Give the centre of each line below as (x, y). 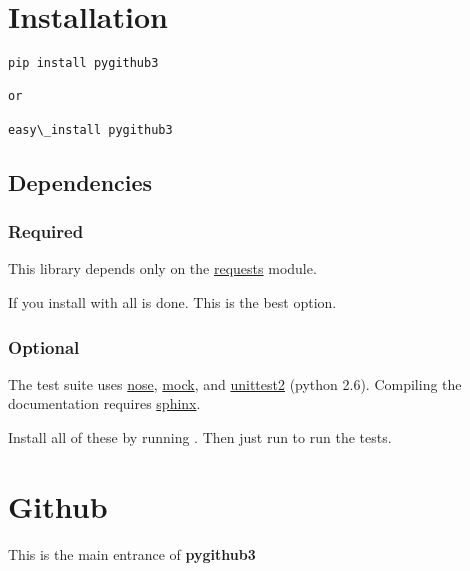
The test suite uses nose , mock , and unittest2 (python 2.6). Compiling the (235, 383)
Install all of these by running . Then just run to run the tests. (200, 437)
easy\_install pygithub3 (90, 129)
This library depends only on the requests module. (162, 268)
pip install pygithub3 (83, 63)
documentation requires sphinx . (104, 403)
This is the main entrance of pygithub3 (132, 553)
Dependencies (80, 181)
